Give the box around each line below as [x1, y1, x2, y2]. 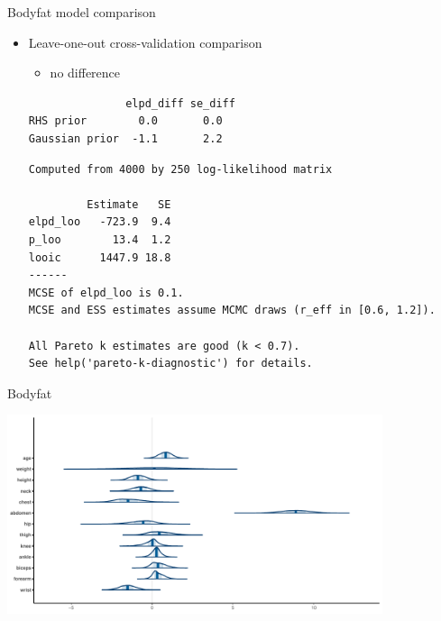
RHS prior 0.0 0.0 [28, 114, 223, 128]
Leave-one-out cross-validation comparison [28, 32, 262, 51]
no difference [50, 63, 121, 82]
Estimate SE [87, 197, 171, 211]
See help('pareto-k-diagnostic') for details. [28, 357, 313, 370]
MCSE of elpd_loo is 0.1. [28, 286, 184, 299]
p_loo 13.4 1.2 [28, 233, 171, 246]
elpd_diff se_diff [125, 96, 235, 110]
